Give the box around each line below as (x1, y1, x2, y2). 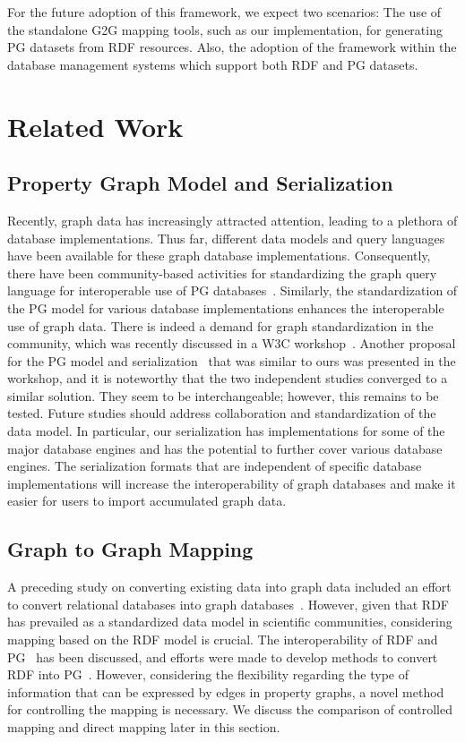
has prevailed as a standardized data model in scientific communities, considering (7, 612, 452, 631)
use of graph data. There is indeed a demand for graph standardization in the (7, 316, 434, 335)
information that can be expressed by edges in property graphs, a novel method (7, 682, 444, 701)
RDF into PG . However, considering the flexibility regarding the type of (7, 665, 409, 684)
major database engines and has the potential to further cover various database (7, 439, 443, 457)
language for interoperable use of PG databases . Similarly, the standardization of (7, 281, 458, 300)
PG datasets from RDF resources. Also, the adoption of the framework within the (7, 38, 457, 56)
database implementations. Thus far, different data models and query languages (7, 228, 445, 247)
